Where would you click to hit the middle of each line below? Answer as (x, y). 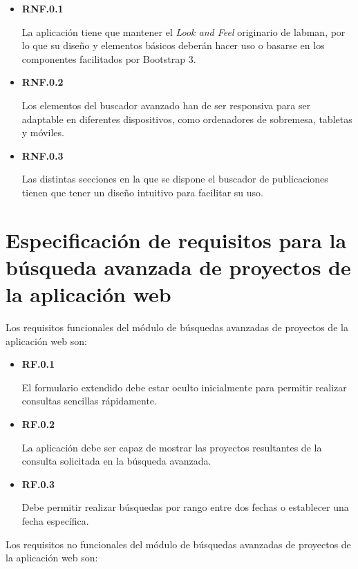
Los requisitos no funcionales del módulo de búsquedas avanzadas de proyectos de (178, 544)
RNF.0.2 (43, 82)
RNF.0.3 (43, 155)
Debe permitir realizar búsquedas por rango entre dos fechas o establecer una (185, 507)
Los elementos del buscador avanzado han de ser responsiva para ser (166, 105)
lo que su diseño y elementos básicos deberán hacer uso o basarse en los (173, 45)
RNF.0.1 (43, 8)
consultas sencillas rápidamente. (89, 401)
